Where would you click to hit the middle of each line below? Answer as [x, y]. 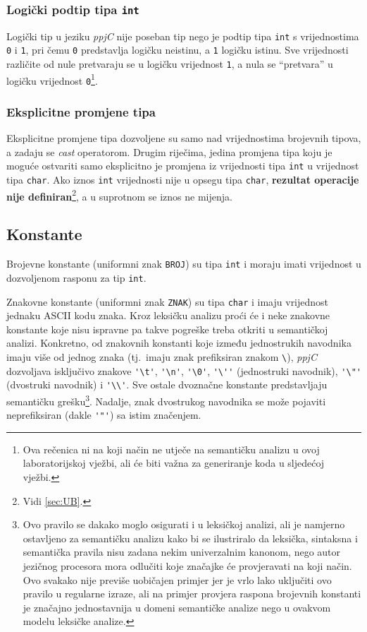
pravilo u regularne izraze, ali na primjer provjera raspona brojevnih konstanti [192, 594]
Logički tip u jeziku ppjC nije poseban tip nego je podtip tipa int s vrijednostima [183, 36]
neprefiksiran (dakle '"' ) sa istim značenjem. [104, 415]
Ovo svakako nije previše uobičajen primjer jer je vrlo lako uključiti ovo [177, 579]
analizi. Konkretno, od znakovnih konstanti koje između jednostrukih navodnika [179, 343]
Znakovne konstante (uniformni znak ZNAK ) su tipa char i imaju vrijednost [168, 301]
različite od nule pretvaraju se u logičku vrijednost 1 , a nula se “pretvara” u [170, 64]
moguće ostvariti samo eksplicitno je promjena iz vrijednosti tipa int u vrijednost [183, 166]
